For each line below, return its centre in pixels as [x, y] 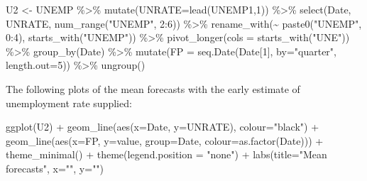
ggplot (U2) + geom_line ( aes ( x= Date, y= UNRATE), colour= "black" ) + [163, 127]
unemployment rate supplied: [69, 103]
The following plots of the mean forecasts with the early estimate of [153, 88]
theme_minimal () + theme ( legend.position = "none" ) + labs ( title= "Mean [166, 154]
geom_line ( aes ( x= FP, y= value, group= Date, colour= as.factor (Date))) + [165, 140]
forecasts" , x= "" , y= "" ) [55, 168]
